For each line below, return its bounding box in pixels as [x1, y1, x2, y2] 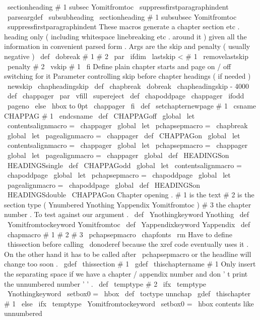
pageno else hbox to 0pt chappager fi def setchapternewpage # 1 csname [7, 100, 256, 111]
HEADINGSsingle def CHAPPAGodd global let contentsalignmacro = [7, 159, 242, 170]
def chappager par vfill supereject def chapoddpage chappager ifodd [7, 90, 244, 101]
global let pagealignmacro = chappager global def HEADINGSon [7, 149, 229, 160]
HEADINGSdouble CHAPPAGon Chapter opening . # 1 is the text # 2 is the [7, 189, 254, 200]
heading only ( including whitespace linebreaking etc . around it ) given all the [4, 31, 247, 41]
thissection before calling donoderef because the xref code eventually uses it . [7, 239, 249, 249]
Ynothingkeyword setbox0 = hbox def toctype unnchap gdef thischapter [7, 288, 251, 299]
